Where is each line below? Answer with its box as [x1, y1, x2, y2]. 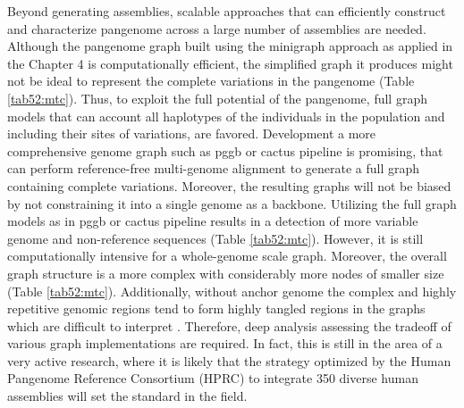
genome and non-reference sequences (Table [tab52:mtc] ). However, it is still [7, 229, 424, 247]
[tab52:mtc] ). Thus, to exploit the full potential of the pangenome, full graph [7, 88, 427, 107]
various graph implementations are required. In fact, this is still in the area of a [7, 334, 443, 353]
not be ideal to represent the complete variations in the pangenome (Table [7, 71, 415, 90]
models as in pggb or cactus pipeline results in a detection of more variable [7, 212, 418, 230]
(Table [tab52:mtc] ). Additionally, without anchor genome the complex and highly [7, 281, 457, 300]
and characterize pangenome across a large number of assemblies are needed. [7, 19, 426, 37]
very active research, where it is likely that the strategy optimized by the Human [7, 351, 451, 370]
